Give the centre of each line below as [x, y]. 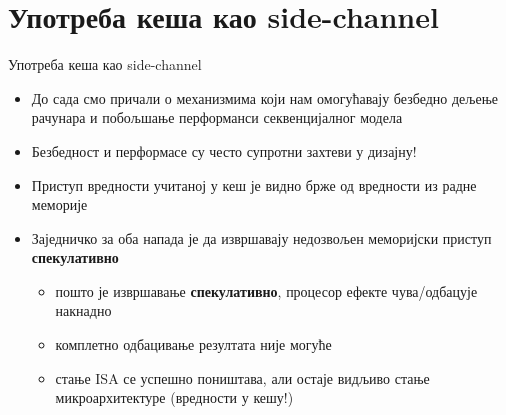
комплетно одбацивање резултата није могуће [193, 344]
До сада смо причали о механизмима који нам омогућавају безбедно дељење [264, 97]
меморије [59, 204]
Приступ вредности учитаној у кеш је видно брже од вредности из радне [254, 184]
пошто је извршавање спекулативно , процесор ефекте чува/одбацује [266, 290]
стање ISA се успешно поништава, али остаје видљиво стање [242, 377]
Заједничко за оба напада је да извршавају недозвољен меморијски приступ [261, 237]
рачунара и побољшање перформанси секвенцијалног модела [217, 117]
